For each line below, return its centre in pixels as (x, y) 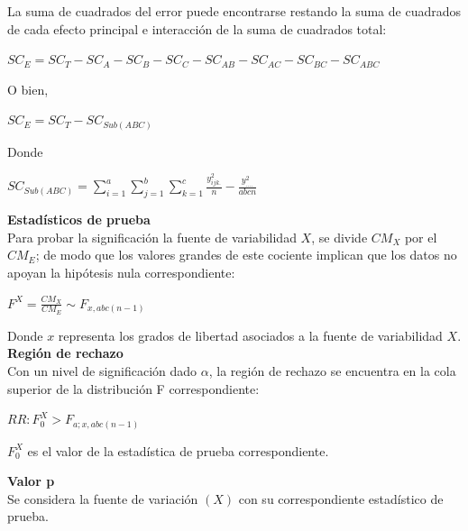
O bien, (28, 89)
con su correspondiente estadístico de (341, 498)
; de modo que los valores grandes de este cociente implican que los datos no (246, 255)
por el (421, 237)
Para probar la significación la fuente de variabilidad (152, 237)
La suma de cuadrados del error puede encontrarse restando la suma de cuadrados (234, 11)
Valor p (31, 481)
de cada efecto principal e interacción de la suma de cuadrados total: (197, 28)
